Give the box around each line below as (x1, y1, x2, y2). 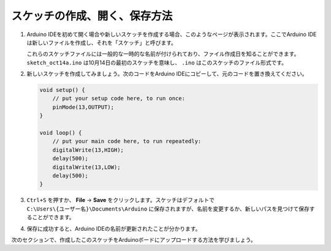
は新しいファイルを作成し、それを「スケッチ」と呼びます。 (26, 39, 177, 46)
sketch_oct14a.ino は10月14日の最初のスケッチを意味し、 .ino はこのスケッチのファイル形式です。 (26, 59, 287, 66)
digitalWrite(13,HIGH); (52, 146, 124, 153)
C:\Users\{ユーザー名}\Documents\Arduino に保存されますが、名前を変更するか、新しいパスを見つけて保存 (26, 205, 310, 212)
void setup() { (39, 86, 85, 94)
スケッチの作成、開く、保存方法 (11, 9, 173, 23)
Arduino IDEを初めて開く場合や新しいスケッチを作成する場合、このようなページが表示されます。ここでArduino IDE (26, 31, 317, 38)
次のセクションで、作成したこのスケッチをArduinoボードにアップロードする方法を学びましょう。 (11, 236, 257, 243)
